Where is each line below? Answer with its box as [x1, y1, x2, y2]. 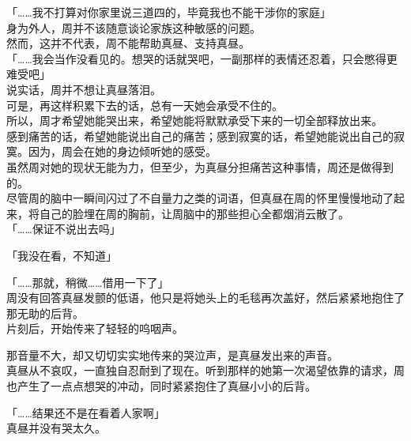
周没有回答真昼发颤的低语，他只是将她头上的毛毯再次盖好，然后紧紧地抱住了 [6, 289, 405, 306]
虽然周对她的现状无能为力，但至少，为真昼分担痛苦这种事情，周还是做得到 [6, 158, 394, 175]
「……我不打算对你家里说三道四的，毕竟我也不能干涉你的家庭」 [6, 4, 331, 20]
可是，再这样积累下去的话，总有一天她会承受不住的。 [6, 96, 283, 113]
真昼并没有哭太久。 [6, 420, 106, 436]
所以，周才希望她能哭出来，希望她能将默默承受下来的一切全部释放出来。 [6, 112, 383, 129]
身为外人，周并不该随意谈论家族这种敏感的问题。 [6, 19, 261, 36]
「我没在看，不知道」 [6, 247, 117, 263]
